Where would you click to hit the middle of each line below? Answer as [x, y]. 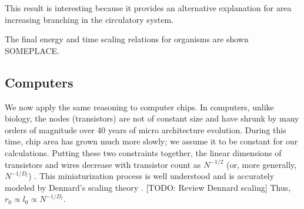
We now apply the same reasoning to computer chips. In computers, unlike [139, 107]
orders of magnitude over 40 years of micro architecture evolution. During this [146, 129]
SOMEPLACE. [32, 50]
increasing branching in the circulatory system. [89, 19]
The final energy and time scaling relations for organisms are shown [127, 39]
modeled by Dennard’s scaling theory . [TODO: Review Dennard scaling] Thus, [148, 187]
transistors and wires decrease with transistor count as [103, 164]
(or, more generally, [262, 164]
